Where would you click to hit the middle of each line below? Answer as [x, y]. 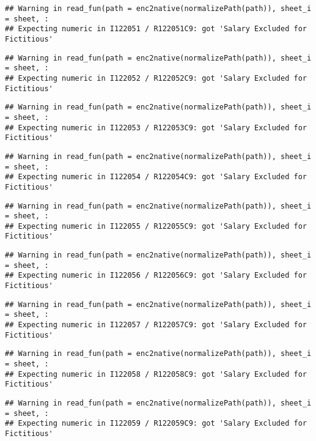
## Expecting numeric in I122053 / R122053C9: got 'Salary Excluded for [156, 128]
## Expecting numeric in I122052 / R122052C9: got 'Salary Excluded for [156, 78]
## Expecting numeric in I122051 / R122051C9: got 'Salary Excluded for [156, 29]
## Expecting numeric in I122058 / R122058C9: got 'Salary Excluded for [156, 374]
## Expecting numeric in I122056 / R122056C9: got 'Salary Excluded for [156, 276]
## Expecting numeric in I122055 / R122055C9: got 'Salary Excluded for [156, 226]
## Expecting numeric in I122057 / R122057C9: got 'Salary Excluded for [156, 325]
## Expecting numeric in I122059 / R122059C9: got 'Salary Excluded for [156, 424]
